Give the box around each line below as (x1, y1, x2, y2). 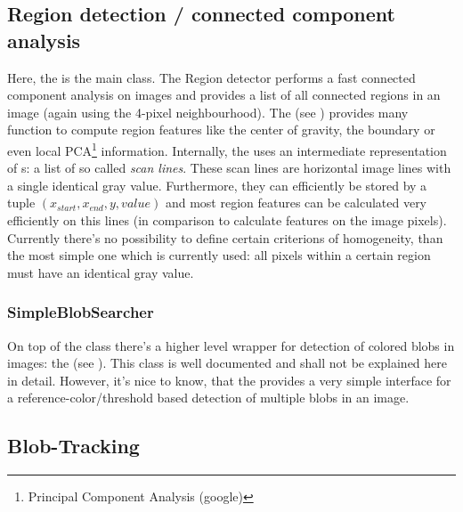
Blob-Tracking (7, 432, 140, 459)
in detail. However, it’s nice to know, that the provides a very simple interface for (7, 370, 451, 389)
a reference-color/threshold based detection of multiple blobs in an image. (7, 388, 410, 407)
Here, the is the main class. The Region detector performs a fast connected (7, 68, 416, 86)
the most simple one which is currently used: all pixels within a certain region (7, 246, 431, 264)
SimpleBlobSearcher (7, 301, 154, 323)
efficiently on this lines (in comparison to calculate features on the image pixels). (7, 211, 447, 229)
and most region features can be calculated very (165, 193, 427, 212)
